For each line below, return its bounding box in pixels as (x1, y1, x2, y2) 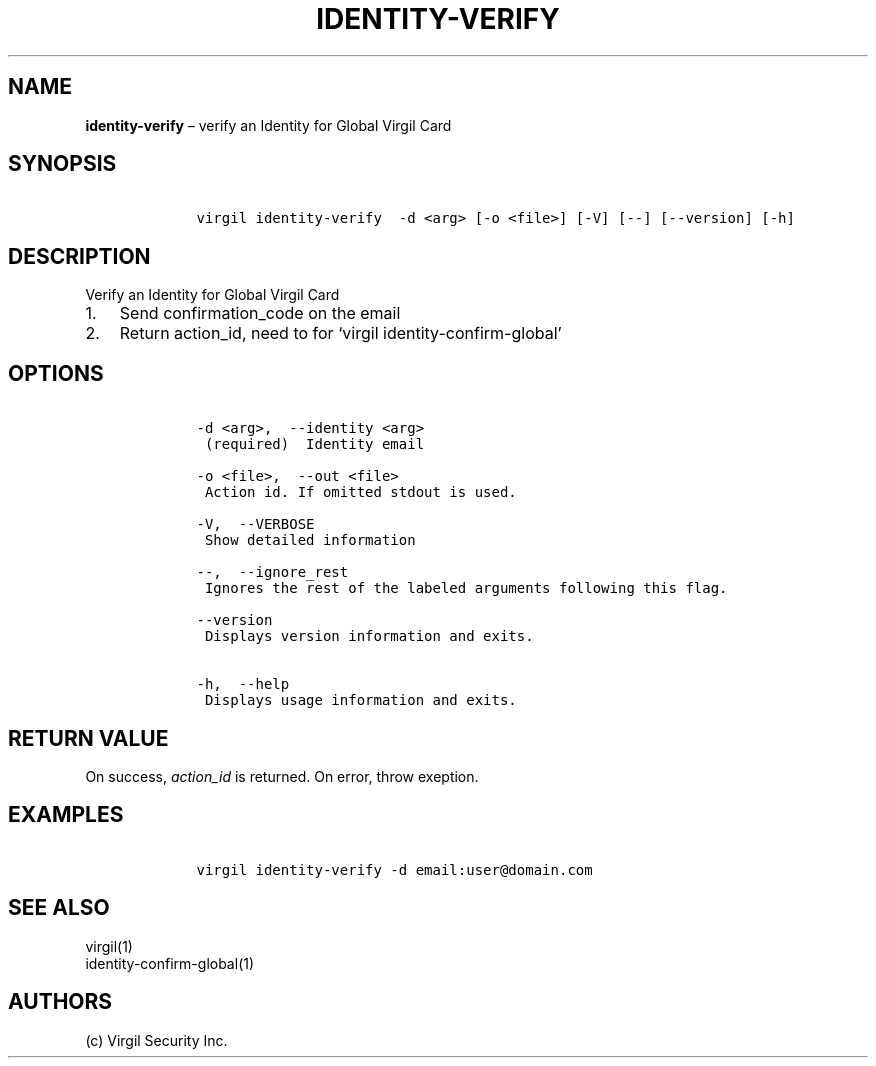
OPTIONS (8, 360, 104, 386)
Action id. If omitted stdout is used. (204, 484, 517, 501)
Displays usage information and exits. (204, 692, 517, 709)
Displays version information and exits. (204, 628, 534, 645)
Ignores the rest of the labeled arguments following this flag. (204, 580, 728, 597)
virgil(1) (85, 937, 133, 955)
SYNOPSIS (8, 151, 117, 177)
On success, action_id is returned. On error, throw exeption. (85, 767, 479, 785)
